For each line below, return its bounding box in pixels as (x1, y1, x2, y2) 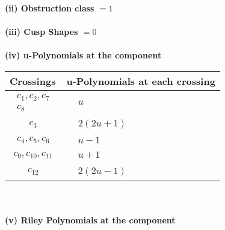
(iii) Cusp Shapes (5, 25, 78, 38)
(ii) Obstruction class (5, 2, 94, 14)
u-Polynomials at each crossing (66, 73, 215, 88)
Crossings (10, 73, 56, 88)
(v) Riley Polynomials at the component (5, 214, 176, 226)
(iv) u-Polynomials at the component (5, 49, 162, 61)
